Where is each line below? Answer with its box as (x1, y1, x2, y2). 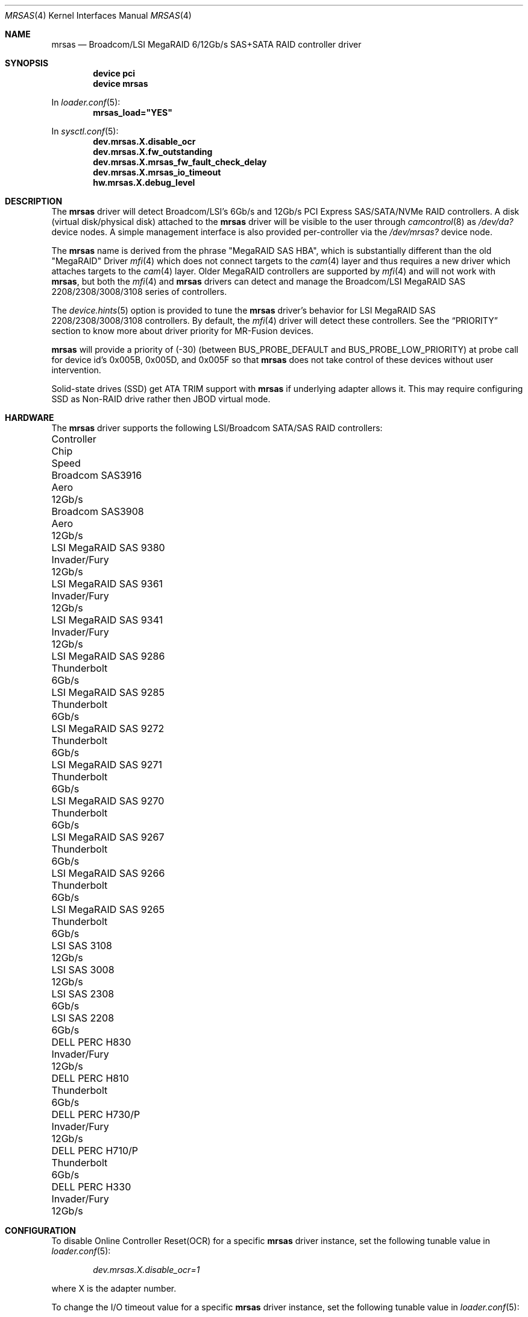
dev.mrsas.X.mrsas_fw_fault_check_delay (93, 157, 267, 167)
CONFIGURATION (5, 1225, 76, 1236)
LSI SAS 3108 (51, 940, 112, 952)
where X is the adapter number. (51, 1283, 177, 1293)
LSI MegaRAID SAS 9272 (51, 722, 165, 734)
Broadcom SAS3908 (51, 505, 144, 517)
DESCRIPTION (5, 196, 63, 206)
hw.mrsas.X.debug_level (93, 177, 195, 188)
